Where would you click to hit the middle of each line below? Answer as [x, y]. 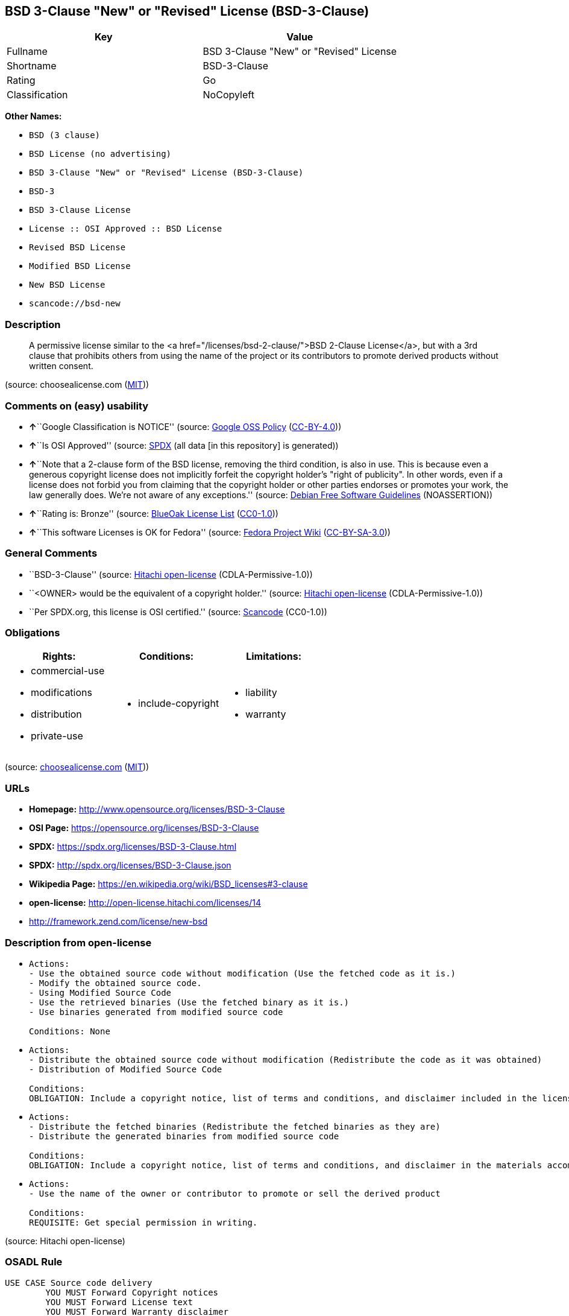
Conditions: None [70, 1031]
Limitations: [274, 656]
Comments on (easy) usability [77, 406]
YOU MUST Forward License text [119, 1302]
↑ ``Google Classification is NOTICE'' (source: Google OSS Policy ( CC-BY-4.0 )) [185, 426]
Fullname [27, 52]
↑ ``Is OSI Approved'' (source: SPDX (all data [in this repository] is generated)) [184, 445]
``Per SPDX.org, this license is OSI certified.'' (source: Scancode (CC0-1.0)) [178, 612]
